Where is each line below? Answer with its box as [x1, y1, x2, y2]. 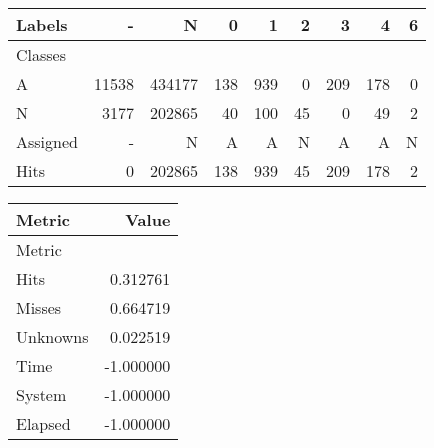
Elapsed [16, 412, 71, 435]
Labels [16, 13, 68, 36]
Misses [16, 296, 62, 319]
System [16, 383, 67, 406]
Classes [16, 43, 67, 66]
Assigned [16, 130, 78, 153]
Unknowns [16, 325, 89, 348]
